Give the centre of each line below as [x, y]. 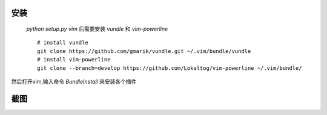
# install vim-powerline [74, 60]
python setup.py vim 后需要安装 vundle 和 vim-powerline [97, 29]
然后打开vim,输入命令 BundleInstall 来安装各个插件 [74, 81]
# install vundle [63, 43]
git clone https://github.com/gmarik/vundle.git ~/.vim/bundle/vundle [144, 51]
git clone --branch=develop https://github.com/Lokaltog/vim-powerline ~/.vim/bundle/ [170, 68]
